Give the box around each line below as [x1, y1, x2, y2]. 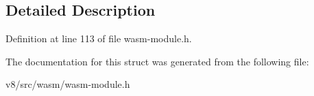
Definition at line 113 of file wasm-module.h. [5, 31, 192, 46]
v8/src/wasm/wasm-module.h [5, 77, 130, 91]
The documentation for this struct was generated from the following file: [5, 54, 309, 68]
